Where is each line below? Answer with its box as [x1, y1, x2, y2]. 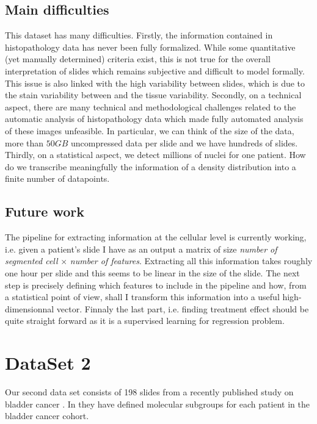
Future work [5, 202, 85, 221]
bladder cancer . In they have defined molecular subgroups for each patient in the [5, 397, 310, 410]
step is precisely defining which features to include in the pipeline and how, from [5, 278, 307, 291]
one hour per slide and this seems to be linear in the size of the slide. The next [5, 266, 300, 279]
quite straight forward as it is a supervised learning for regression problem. [5, 314, 285, 327]
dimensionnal [5, 302, 54, 315]
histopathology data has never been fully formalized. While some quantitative [5, 40, 296, 53]
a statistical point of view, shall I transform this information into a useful [5, 290, 280, 303]
